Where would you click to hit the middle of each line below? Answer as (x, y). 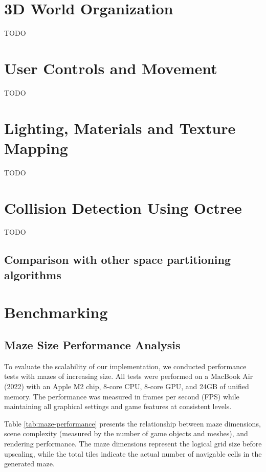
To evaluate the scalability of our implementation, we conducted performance (125, 366)
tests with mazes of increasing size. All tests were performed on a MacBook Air (129, 376)
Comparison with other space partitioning (117, 260)
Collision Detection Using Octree (123, 207)
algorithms (33, 274)
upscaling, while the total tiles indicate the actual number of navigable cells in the (133, 453)
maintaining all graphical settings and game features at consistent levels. (118, 406)
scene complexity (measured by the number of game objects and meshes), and (126, 433)
